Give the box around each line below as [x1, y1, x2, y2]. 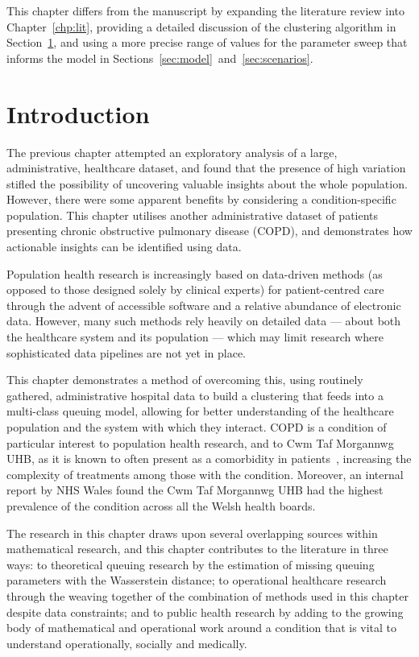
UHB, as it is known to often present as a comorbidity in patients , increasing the [6, 450, 412, 467]
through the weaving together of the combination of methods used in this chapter [6, 587, 409, 604]
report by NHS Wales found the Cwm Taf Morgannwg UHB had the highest [6, 481, 384, 498]
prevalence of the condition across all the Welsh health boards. [6, 497, 316, 514]
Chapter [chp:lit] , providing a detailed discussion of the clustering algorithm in [6, 18, 396, 35]
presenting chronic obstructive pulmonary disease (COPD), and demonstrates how [6, 222, 413, 239]
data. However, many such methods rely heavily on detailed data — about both [6, 312, 401, 329]
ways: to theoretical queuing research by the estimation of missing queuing [6, 556, 375, 572]
